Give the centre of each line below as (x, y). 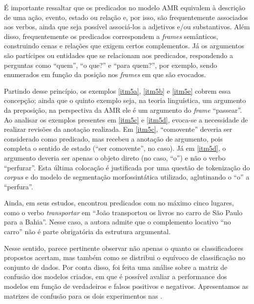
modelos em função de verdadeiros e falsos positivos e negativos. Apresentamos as (126, 286)
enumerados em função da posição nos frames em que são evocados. (105, 74)
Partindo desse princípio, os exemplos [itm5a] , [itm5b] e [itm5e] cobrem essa (117, 91)
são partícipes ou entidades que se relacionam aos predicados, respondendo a (118, 55)
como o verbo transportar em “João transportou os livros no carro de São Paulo (123, 212)
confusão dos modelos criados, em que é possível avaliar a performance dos (116, 276)
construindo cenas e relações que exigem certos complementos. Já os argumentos (124, 46)
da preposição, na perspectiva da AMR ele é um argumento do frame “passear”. (123, 110)
